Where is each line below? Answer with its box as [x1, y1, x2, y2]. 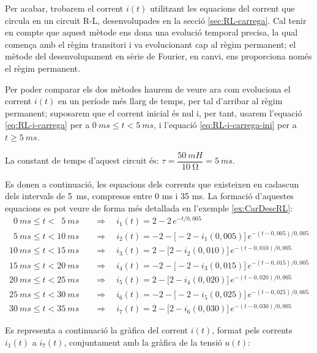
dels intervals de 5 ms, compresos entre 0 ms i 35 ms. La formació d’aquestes [5, 189, 294, 202]
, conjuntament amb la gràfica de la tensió [64, 336, 222, 348]
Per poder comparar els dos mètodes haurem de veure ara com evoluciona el [5, 82, 291, 95]
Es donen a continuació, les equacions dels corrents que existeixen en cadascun [5, 177, 299, 190]
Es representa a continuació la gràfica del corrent [5, 324, 188, 336]
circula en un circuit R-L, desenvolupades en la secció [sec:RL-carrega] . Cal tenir [5, 13, 307, 26]
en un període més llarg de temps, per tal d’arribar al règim [58, 94, 283, 107]
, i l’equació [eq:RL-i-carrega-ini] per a [154, 118, 297, 131]
